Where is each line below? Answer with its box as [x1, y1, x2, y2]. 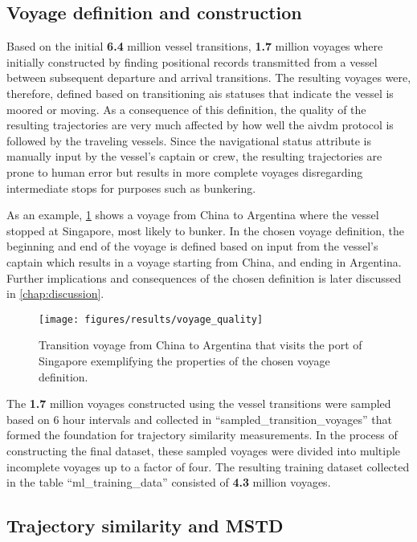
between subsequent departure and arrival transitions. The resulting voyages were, [6, 69, 411, 86]
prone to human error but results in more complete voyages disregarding [6, 163, 363, 180]
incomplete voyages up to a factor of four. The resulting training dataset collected [6, 458, 410, 475]
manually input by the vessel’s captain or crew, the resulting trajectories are [6, 148, 382, 165]
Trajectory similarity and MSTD [6, 513, 284, 538]
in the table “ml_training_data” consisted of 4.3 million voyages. [6, 474, 331, 491]
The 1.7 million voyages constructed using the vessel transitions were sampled [6, 395, 391, 412]
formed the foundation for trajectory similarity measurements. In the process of [6, 426, 398, 443]
